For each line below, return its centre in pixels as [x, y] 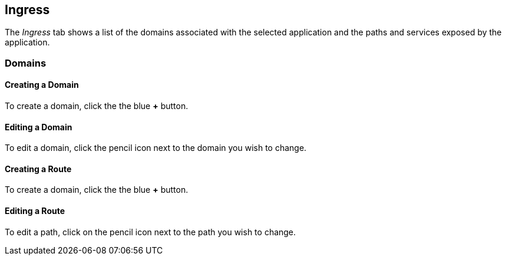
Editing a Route [35, 211]
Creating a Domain [42, 85]
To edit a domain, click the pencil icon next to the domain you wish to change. [156, 148]
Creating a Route [38, 169]
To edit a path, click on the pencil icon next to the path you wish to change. [151, 232]
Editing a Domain [39, 127]
